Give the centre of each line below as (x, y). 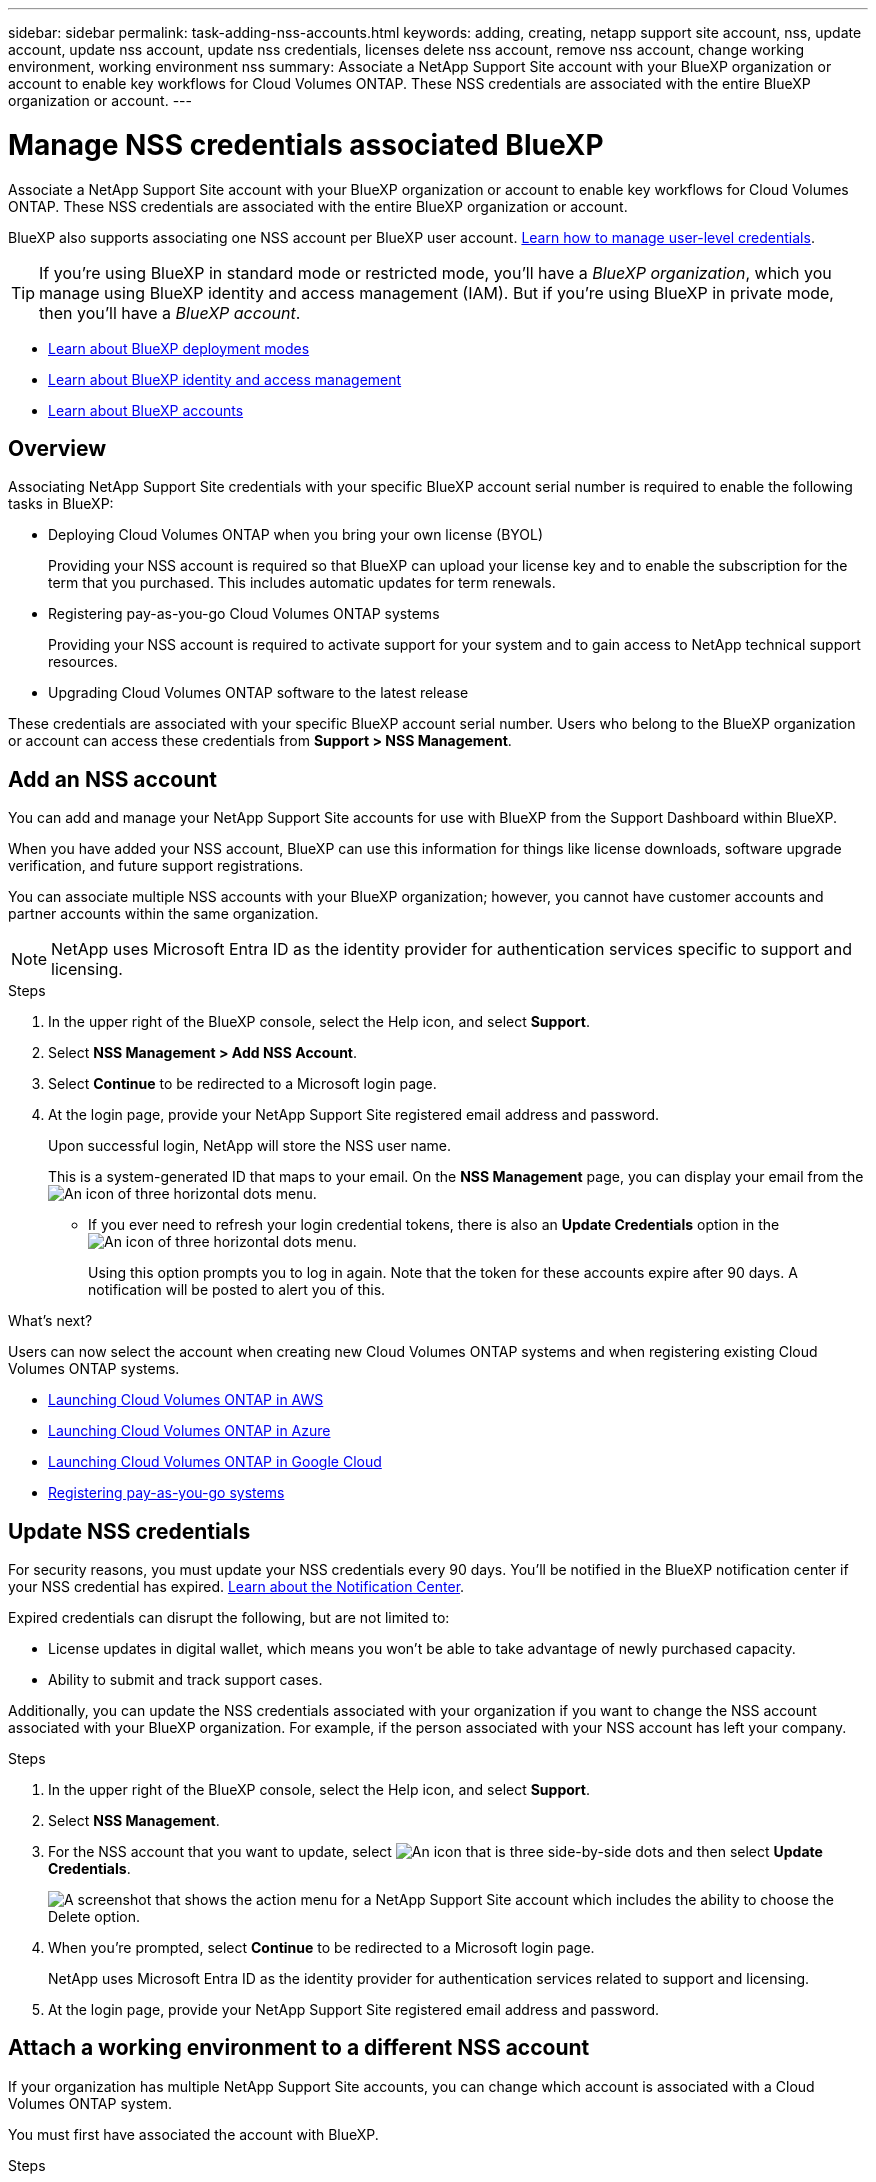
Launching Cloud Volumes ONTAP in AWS (186, 1400)
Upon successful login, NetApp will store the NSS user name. (249, 1146)
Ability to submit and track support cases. (185, 1680)
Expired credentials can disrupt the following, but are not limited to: (229, 1618)
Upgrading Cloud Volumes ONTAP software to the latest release (258, 693)
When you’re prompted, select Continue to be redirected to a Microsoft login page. (321, 1948)
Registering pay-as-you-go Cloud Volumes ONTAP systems (244, 614)
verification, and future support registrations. (156, 866)
